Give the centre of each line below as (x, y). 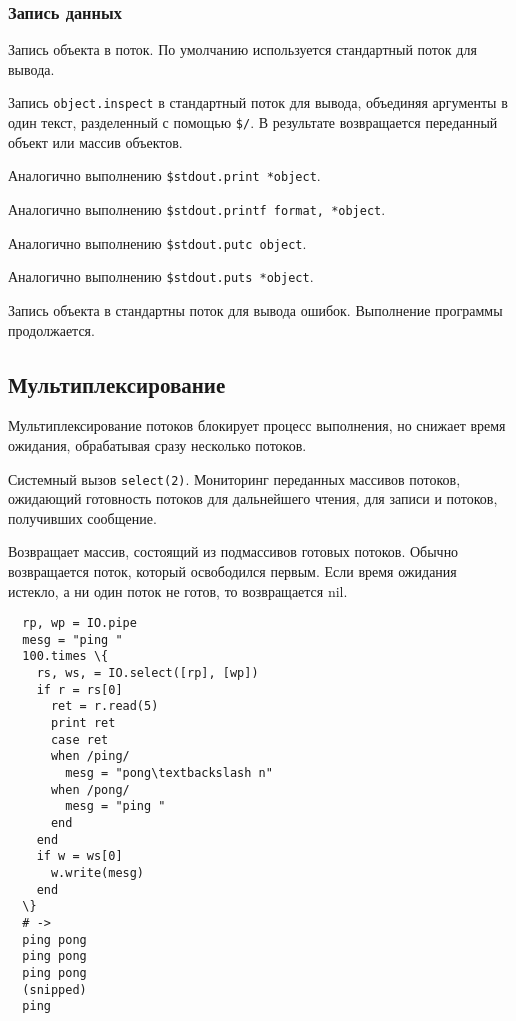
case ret (79, 739)
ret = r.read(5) (104, 706)
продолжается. (51, 329)
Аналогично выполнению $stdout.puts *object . (161, 276)
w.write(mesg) (97, 872)
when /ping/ (90, 756)
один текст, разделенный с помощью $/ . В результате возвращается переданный (253, 122)
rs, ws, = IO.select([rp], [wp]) (147, 673)
